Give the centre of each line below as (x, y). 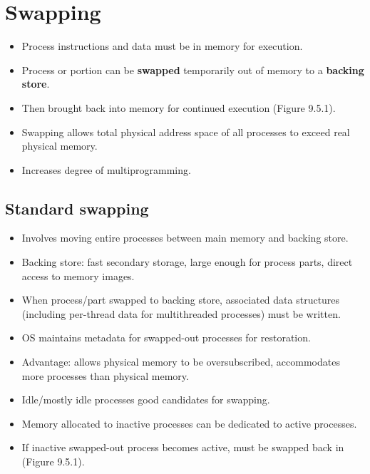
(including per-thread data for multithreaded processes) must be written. (181, 313)
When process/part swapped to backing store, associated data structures (181, 300)
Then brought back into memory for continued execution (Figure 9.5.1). (179, 107)
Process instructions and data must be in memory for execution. (162, 46)
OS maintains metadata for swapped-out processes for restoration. (166, 338)
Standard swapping (77, 208)
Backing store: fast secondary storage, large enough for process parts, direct (187, 262)
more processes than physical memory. (105, 375)
